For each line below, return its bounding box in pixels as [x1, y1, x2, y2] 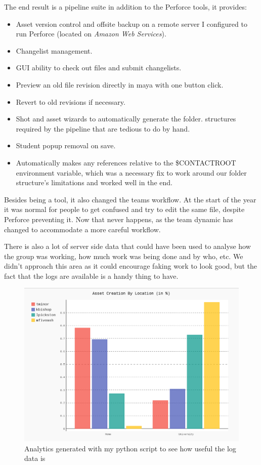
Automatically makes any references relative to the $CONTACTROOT [16, 157, 236, 167]
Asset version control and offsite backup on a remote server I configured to [16, 18, 247, 29]
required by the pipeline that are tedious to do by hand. [16, 123, 190, 134]
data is [24, 453, 46, 463]
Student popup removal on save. [16, 140, 116, 151]
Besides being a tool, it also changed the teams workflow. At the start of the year [4, 194, 256, 204]
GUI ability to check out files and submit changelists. [16, 62, 182, 73]
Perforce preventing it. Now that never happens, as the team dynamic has [4, 214, 233, 224]
